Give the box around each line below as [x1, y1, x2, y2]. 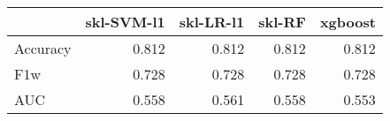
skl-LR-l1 [179, 11, 245, 32]
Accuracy [14, 38, 72, 58]
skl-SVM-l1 [85, 11, 165, 32]
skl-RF [258, 11, 306, 32]
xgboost [319, 11, 376, 32]
